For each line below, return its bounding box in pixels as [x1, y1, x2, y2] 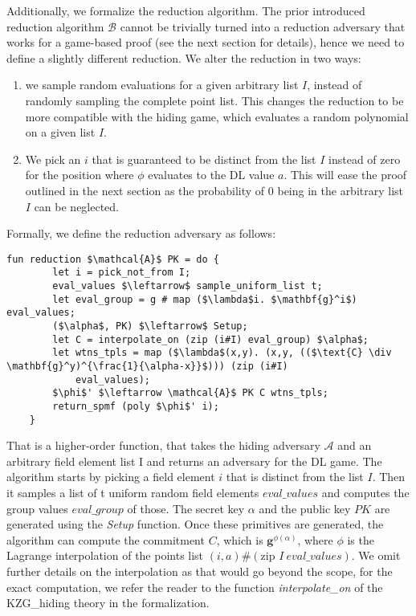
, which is [216, 531, 263, 548]
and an [337, 437, 372, 454]
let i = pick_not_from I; [52, 267, 191, 279]
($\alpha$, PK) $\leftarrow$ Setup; [52, 320, 248, 332]
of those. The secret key [127, 500, 245, 516]
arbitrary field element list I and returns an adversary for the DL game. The [6, 452, 382, 469]
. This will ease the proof [283, 166, 407, 183]
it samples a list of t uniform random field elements [6, 484, 259, 501]
